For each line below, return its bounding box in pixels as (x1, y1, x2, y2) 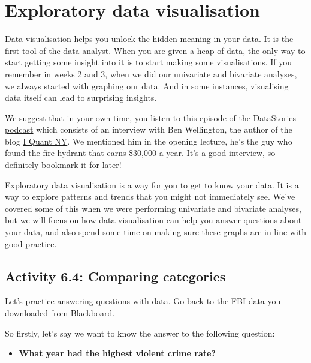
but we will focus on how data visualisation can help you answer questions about (5, 214, 302, 226)
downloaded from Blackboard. (5, 307, 115, 319)
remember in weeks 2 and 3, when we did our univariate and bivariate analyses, (5, 67, 297, 80)
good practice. (5, 237, 57, 250)
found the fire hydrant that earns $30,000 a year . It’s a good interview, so (5, 146, 276, 159)
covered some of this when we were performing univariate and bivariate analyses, (5, 202, 301, 214)
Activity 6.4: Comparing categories (5, 266, 226, 285)
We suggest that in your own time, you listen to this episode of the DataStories (5, 111, 297, 124)
